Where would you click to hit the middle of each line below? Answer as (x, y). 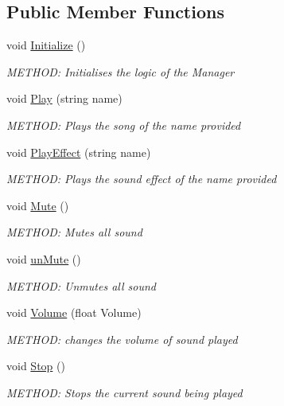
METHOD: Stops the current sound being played (124, 392)
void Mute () (38, 205)
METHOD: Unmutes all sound (81, 285)
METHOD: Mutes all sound (74, 232)
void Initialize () (46, 45)
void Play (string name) (64, 98)
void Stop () (36, 366)
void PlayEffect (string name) (79, 152)
